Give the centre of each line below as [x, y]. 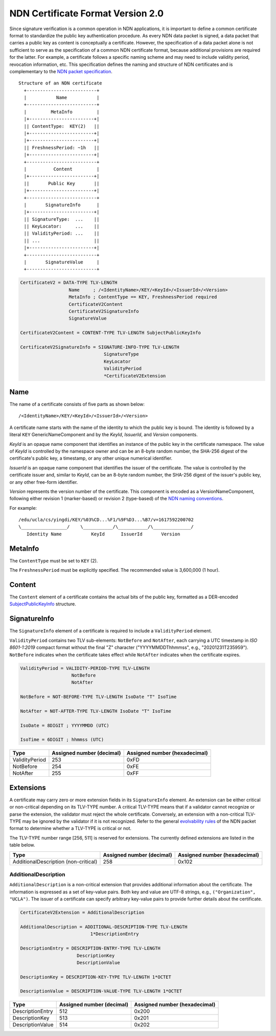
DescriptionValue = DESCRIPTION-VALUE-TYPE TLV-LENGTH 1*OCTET [101, 991]
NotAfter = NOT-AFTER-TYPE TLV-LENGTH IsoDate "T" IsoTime [96, 711]
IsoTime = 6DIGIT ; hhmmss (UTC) [62, 740]
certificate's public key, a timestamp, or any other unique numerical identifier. [91, 458]
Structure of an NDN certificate [60, 83]
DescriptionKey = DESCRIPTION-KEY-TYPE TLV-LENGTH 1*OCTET [96, 977]
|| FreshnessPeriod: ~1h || [62, 148]
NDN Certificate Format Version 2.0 [86, 13]
